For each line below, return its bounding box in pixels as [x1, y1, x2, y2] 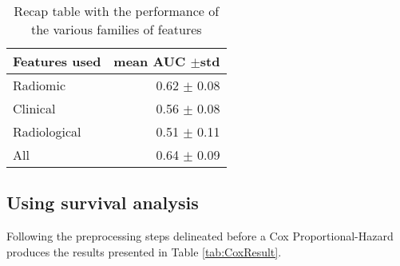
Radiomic [13, 76, 66, 94]
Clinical [13, 99, 56, 117]
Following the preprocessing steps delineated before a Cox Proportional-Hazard [6, 228, 394, 244]
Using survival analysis [6, 190, 199, 215]
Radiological [13, 122, 81, 141]
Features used [13, 52, 101, 70]
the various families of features [30, 20, 202, 38]
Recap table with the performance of [14, 2, 220, 20]
